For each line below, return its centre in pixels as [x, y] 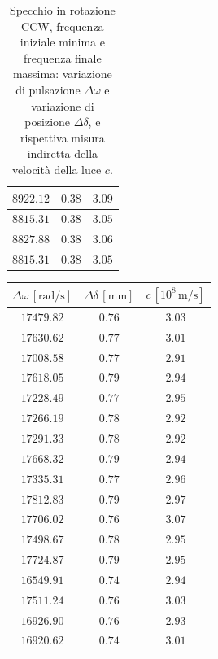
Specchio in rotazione [62, 10]
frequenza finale [63, 57]
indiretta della [63, 153]
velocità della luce [57, 169]
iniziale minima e [62, 42]
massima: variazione [62, 74]
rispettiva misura [63, 137]
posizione [48, 122]
